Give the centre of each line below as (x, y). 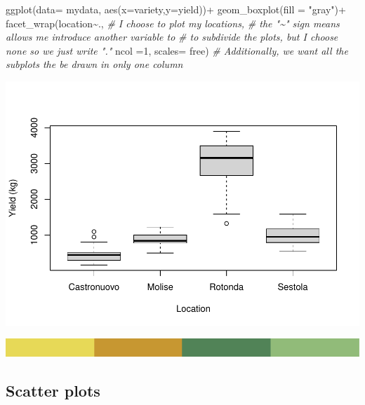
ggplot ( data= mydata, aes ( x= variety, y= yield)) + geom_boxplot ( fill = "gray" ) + (176, 9)
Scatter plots (53, 390)
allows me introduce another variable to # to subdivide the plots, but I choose (172, 37)
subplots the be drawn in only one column (94, 64)
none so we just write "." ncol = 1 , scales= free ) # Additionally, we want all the (177, 50)
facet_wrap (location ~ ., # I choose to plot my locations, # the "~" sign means (173, 23)
